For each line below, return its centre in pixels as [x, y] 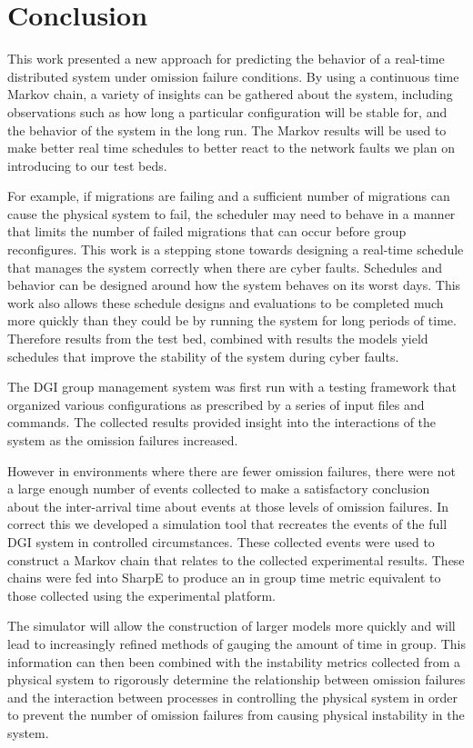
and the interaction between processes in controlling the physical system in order [232, 697]
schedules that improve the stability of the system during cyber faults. [203, 356]
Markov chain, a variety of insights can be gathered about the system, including [230, 94]
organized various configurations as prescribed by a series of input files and [216, 404]
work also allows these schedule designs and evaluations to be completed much [226, 302]
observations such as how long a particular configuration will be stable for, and [227, 111]
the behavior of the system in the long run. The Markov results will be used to [227, 130]
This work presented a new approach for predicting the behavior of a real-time [226, 59]
